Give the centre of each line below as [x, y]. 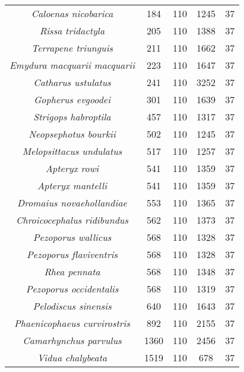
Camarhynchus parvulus [72, 340]
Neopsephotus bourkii [72, 134]
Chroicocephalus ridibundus [72, 220]
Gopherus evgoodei [72, 99]
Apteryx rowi [72, 168]
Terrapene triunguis [72, 48]
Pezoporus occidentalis [72, 289]
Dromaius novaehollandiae [72, 203]
